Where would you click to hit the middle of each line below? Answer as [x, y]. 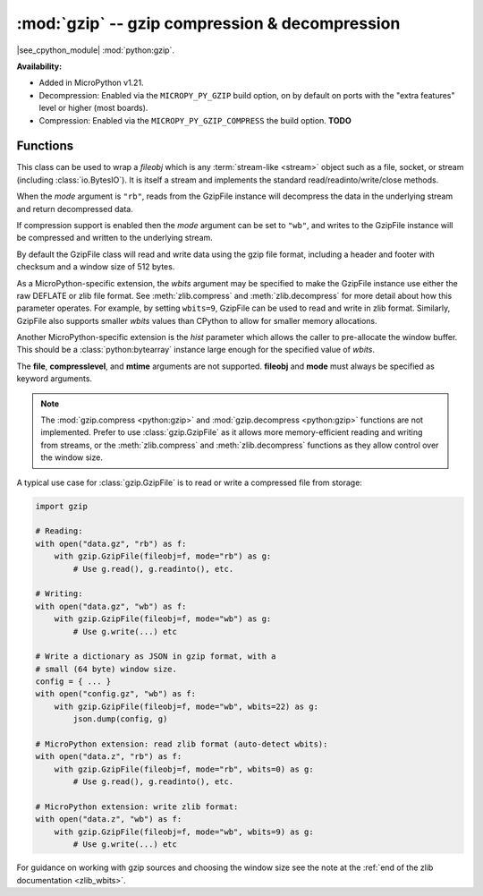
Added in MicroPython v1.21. [91, 83]
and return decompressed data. [75, 209]
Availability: [39, 66]
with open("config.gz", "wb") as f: [116, 694]
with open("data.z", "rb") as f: [109, 757]
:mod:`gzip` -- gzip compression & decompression [208, 23]
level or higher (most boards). [93, 108]
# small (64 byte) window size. [106, 669]
